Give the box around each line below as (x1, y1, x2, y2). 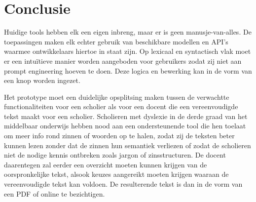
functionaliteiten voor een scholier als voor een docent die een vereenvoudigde (4, 101, 238, 112)
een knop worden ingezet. (4, 75, 80, 85)
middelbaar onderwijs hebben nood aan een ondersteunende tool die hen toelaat (4, 121, 246, 131)
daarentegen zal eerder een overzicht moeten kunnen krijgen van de (4, 159, 207, 169)
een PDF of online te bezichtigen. (4, 188, 105, 199)
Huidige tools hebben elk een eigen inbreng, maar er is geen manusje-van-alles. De (4, 27, 252, 37)
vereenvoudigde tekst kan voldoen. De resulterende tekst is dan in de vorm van (4, 179, 243, 189)
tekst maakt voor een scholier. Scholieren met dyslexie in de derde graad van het (4, 111, 248, 121)
